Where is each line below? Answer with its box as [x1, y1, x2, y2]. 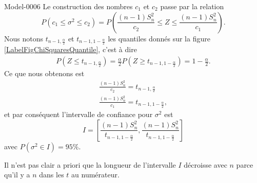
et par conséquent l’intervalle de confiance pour [4, 109, 153, 120]
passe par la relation [160, 1, 224, 11]
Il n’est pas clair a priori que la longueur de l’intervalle [4, 159, 176, 170]
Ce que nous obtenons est [4, 68, 85, 79]
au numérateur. [71, 169, 120, 180]
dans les [39, 169, 64, 180]
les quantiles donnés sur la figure [108, 33, 210, 43]
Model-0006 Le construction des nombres [4, 1, 133, 11]
